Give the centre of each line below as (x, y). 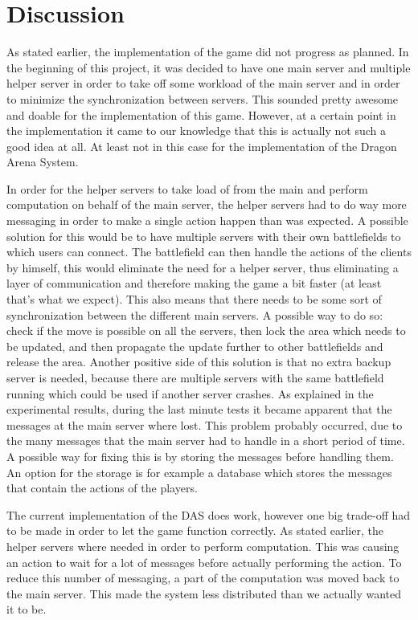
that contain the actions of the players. (102, 488)
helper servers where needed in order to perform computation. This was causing (203, 546)
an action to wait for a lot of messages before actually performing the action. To (204, 562)
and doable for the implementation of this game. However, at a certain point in (201, 114)
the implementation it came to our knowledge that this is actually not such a (196, 131)
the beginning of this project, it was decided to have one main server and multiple (209, 67)
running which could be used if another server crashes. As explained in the (190, 393)
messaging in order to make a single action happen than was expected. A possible (207, 220)
